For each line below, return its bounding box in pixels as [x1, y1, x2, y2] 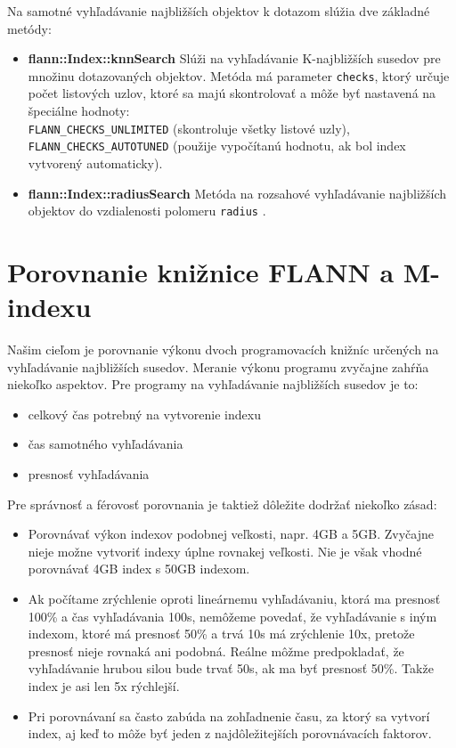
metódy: [7, 19, 52, 37]
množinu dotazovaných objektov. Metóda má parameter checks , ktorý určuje [28, 66, 450, 85]
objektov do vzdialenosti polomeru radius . [28, 201, 266, 220]
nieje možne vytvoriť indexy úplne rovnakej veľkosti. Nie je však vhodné [28, 541, 422, 560]
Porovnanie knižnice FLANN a [7, 253, 395, 289]
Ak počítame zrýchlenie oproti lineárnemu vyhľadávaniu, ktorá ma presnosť [28, 589, 441, 608]
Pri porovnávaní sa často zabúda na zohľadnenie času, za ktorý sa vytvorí [28, 706, 430, 725]
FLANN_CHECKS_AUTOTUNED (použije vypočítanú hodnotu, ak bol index [28, 136, 406, 155]
